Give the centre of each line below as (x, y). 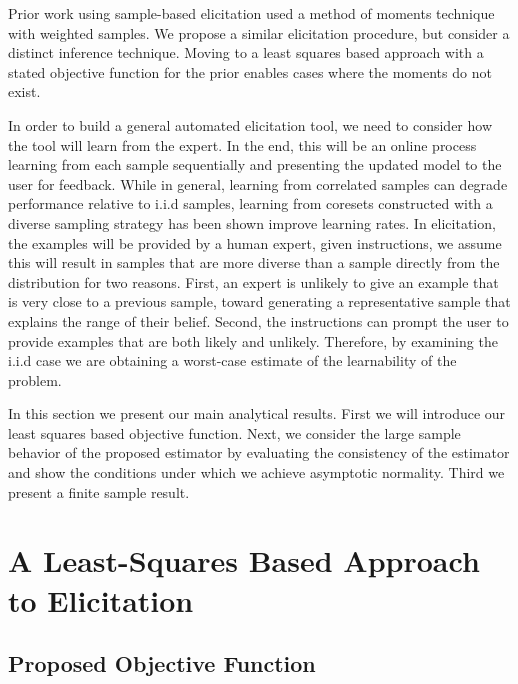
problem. (35, 379)
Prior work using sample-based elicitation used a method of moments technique (251, 13)
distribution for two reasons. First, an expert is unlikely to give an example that (253, 281)
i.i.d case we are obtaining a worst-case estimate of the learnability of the (232, 360)
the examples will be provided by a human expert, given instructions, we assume (255, 242)
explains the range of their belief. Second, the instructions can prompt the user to (258, 320)
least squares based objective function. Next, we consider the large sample (234, 432)
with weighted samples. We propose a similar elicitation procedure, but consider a (259, 32)
